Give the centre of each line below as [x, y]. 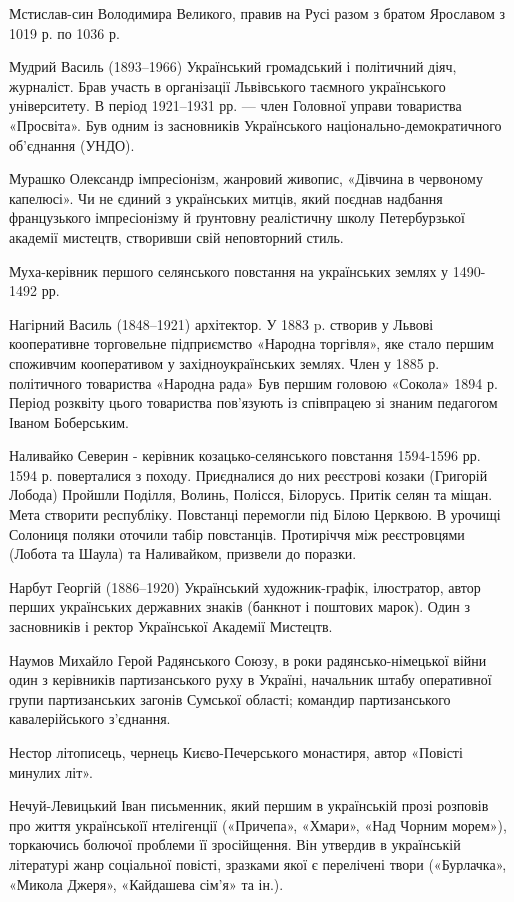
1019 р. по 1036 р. [64, 32]
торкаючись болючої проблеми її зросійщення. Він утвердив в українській [235, 844]
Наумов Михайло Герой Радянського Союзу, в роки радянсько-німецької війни [248, 659]
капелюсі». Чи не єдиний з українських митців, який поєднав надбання [226, 197]
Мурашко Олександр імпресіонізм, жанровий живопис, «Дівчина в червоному [246, 178]
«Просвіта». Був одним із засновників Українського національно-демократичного [255, 124]
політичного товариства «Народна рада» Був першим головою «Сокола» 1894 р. [253, 382]
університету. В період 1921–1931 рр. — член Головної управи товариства [235, 105]
